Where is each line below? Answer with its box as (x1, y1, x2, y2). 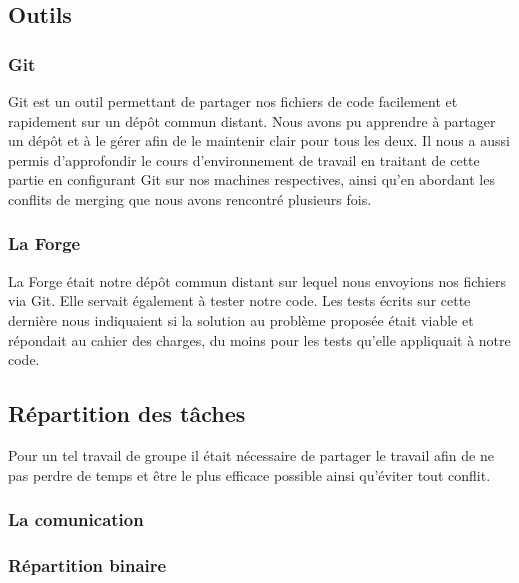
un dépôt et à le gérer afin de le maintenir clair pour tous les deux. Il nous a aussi (8, 130, 510, 151)
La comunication (8, 507, 144, 532)
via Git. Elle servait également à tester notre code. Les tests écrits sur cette (8, 290, 471, 311)
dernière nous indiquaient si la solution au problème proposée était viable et (8, 309, 474, 330)
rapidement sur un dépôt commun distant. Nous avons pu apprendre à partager (8, 110, 496, 131)
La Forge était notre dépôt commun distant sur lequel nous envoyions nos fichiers (8, 270, 506, 291)
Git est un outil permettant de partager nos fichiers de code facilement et (8, 91, 458, 111)
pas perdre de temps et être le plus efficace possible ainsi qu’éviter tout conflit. (8, 464, 491, 485)
